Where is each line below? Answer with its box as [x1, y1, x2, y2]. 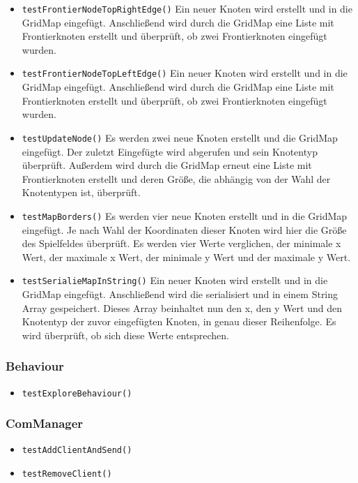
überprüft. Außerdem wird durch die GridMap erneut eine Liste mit [22, 158, 312, 172]
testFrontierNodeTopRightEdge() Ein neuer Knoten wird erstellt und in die [22, 1, 352, 15]
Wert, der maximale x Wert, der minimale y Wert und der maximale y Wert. [22, 249, 351, 264]
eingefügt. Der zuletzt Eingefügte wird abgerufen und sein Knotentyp [22, 144, 318, 158]
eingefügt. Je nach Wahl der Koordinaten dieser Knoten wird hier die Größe [22, 222, 347, 237]
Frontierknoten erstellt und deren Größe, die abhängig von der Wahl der [22, 171, 331, 186]
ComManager [6, 415, 84, 432]
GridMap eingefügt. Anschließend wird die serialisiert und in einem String [22, 287, 338, 301]
